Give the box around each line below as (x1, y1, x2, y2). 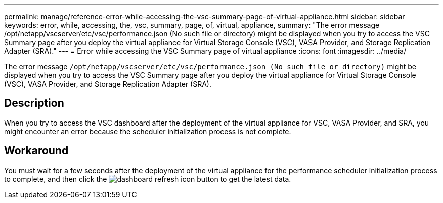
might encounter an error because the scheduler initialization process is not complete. (4, 127, 291, 136)
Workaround (4, 144, 69, 157)
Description (4, 97, 64, 110)
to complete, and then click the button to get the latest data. (4, 174, 291, 183)
